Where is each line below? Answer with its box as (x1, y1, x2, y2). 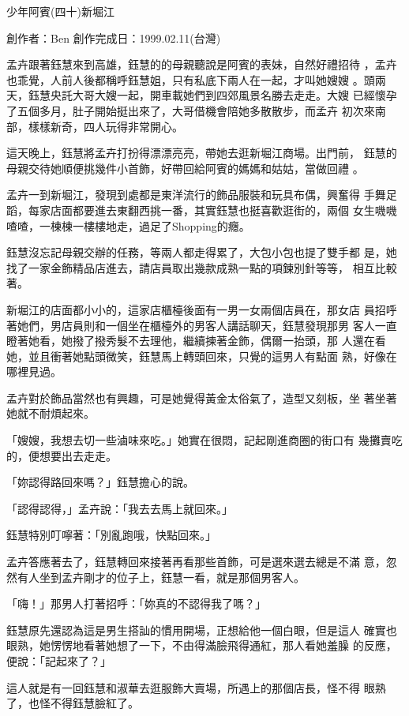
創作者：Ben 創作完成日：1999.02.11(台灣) (6, 29, 221, 46)
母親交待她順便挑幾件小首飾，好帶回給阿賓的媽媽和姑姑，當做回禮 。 (6, 159, 364, 176)
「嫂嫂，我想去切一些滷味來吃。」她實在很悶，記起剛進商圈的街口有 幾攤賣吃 (6, 432, 403, 448)
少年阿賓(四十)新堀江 (6, 3, 114, 19)
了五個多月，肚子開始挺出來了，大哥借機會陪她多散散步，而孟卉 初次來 (6, 102, 375, 118)
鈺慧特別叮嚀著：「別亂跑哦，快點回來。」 (6, 527, 216, 543)
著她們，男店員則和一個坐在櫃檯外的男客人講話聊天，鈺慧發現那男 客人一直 (6, 317, 397, 333)
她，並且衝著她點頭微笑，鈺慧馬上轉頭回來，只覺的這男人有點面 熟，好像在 (6, 347, 397, 364)
